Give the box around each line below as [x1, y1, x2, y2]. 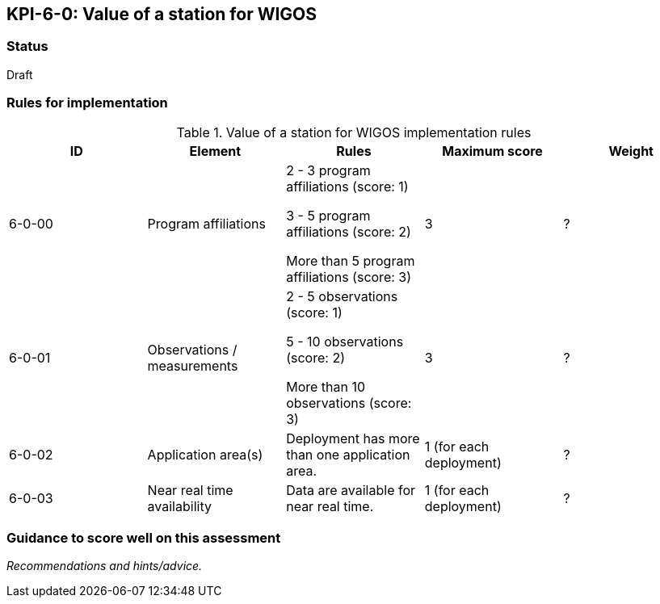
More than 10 [286, 378, 366, 395]
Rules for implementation [6, 94, 168, 111]
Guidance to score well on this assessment [6, 529, 281, 546]
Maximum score [442, 142, 543, 159]
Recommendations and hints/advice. [6, 559, 203, 573]
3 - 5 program [286, 207, 371, 224]
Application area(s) [147, 446, 263, 463]
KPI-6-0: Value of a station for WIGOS [6, 4, 317, 24]
